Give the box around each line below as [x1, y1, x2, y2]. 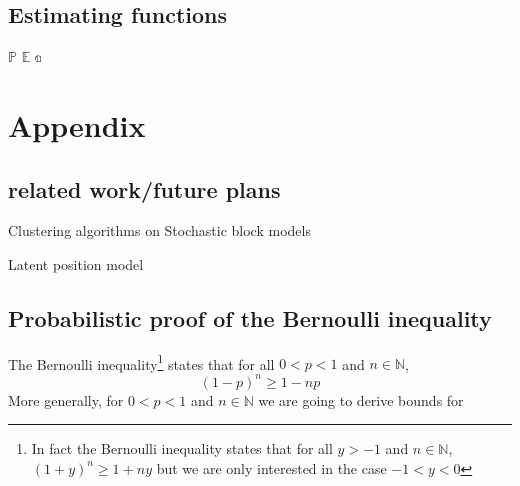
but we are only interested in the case [156, 457, 387, 478]
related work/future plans [8, 173, 281, 204]
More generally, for [8, 389, 124, 410]
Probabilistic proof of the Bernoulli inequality [8, 302, 492, 333]
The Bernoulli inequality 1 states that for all [8, 350, 275, 374]
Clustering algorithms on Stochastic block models [8, 220, 311, 241]
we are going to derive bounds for [258, 389, 464, 410]
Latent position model [8, 253, 144, 274]
